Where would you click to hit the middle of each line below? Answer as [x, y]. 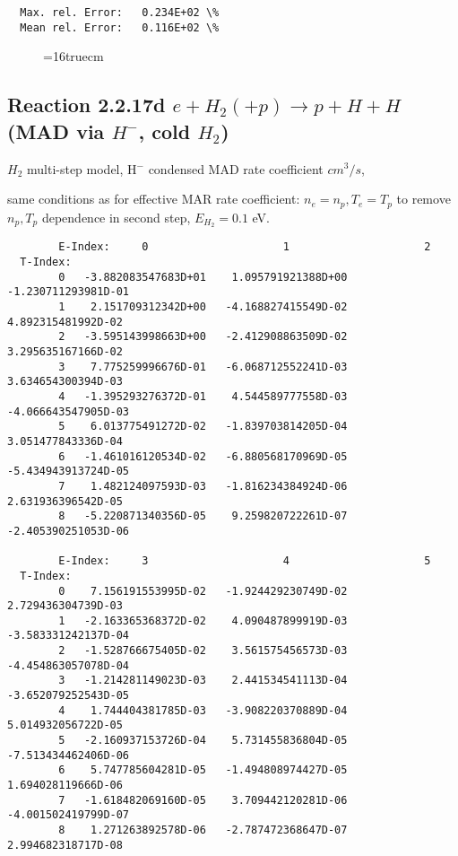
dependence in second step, [116, 217]
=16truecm [73, 56]
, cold [164, 131]
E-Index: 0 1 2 [245, 247]
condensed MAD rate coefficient [236, 168]
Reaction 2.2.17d [86, 105]
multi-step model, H [82, 168]
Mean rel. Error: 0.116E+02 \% [120, 27]
